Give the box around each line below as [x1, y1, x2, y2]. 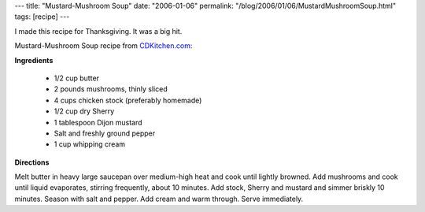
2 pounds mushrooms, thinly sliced [54, 84, 168, 94]
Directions [14, 158, 50, 167]
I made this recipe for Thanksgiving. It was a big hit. [14, 26, 183, 35]
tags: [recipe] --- [14, 12, 70, 21]
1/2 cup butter [54, 73, 100, 83]
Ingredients [14, 55, 54, 65]
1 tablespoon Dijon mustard [54, 117, 142, 127]
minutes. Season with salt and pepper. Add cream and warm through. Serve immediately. [14, 194, 304, 203]
